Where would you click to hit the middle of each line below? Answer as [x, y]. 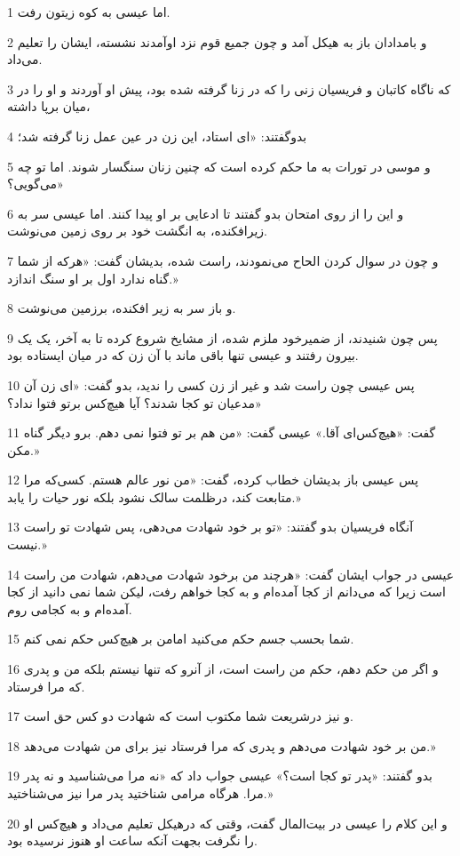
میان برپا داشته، [49, 106]
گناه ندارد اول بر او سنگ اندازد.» [93, 278]
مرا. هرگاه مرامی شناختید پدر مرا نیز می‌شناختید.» [140, 793]
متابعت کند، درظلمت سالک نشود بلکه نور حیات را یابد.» [154, 496]
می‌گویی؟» [36, 184]
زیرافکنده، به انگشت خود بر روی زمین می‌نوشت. [137, 231]
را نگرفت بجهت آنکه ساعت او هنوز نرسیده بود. [132, 840]
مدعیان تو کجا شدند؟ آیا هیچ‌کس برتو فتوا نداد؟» [135, 402]
